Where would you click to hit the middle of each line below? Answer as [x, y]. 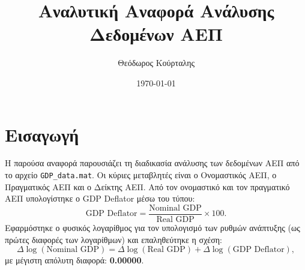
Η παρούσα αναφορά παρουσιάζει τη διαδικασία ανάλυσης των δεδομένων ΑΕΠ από [152, 163]
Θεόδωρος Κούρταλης [156, 63]
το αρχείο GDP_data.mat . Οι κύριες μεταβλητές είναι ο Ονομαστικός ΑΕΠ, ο [141, 175]
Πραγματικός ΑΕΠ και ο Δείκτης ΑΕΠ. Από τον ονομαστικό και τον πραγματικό [147, 186]
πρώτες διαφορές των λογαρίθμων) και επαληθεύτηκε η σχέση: [113, 239]
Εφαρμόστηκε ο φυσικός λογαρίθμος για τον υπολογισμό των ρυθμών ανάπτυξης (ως [152, 227]
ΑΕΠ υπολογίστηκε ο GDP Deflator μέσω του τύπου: [100, 198]
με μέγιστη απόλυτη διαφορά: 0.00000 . [74, 260]
